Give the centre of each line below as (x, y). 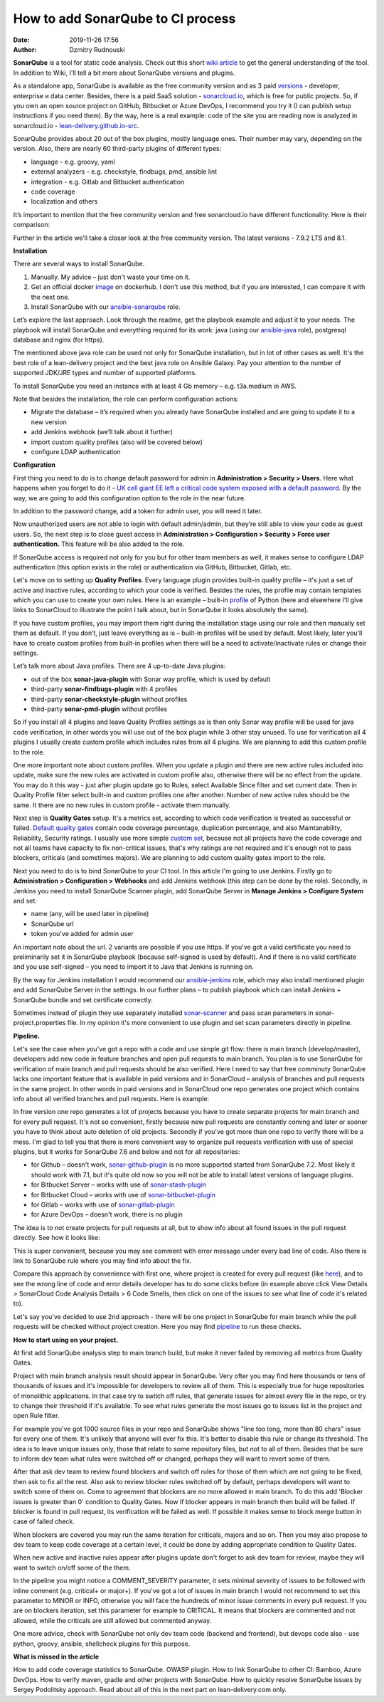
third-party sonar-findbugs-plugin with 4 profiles (104, 689)
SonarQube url (52, 924)
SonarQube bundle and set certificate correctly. (83, 999)
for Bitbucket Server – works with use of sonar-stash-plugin (118, 1184)
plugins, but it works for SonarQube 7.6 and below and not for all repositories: (127, 1152)
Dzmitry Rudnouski (97, 49)
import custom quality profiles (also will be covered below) (117, 442)
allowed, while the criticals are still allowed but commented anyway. (112, 1620)
